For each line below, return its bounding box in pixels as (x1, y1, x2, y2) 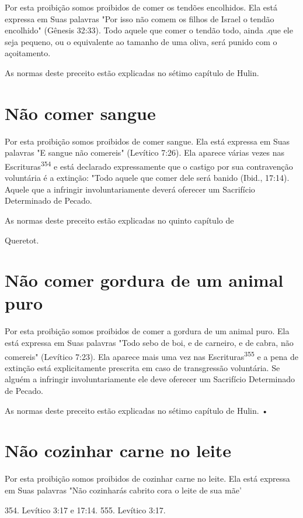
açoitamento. (5, 47, 51, 59)
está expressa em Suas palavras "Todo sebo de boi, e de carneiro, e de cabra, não (5, 337, 294, 348)
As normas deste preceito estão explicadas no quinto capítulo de (5, 214, 234, 226)
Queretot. (5, 234, 39, 246)
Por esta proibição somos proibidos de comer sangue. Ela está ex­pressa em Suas (5, 135, 290, 147)
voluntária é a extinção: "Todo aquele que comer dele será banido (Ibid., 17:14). (5, 171, 290, 184)
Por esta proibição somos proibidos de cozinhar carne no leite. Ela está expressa (5, 472, 290, 485)
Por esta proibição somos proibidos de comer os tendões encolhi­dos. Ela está (5, 1, 278, 13)
